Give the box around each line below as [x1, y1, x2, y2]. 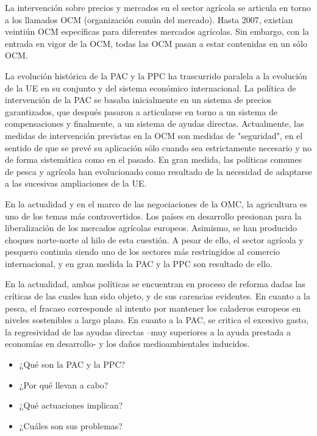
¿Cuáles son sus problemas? [19, 419, 123, 432]
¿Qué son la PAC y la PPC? [19, 358, 126, 371]
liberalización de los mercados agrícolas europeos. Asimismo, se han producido [5, 221, 297, 234]
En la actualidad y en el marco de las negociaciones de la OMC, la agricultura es [5, 197, 307, 210]
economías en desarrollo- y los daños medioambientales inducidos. [5, 337, 250, 350]
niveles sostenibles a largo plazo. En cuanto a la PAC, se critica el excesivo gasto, [5, 313, 308, 326]
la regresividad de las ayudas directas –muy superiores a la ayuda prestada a [5, 325, 291, 338]
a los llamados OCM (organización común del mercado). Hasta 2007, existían [5, 13, 293, 26]
